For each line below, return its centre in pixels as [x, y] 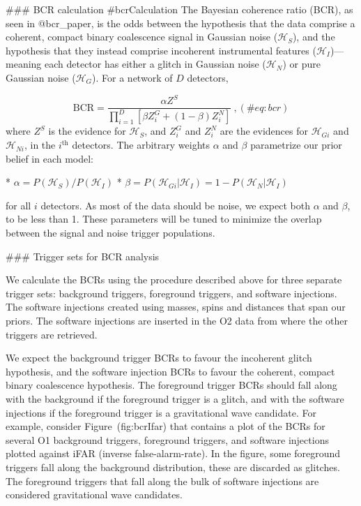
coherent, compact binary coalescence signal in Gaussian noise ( [142, 37]
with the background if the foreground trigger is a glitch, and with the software [175, 398]
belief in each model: [49, 158]
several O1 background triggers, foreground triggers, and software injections [167, 439]
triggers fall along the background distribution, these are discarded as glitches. [173, 467]
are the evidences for [264, 131]
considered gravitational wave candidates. [94, 494]
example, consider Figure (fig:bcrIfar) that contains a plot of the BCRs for [166, 426]
